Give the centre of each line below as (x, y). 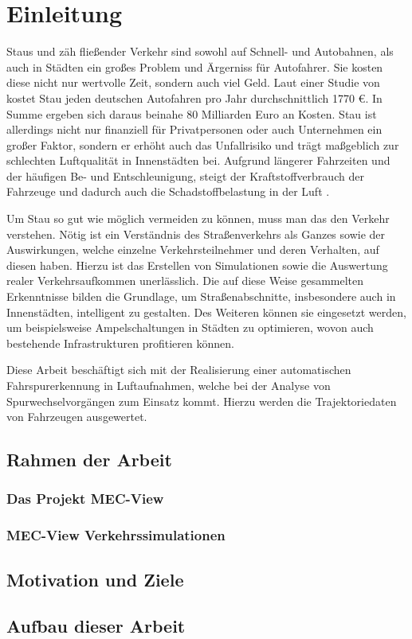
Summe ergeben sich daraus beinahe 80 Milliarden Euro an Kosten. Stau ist (192, 113)
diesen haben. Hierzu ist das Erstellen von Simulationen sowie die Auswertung (197, 265)
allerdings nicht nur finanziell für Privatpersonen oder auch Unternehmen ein (194, 129)
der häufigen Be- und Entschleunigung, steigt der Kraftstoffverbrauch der (185, 175)
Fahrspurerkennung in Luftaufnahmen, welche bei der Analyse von (169, 385)
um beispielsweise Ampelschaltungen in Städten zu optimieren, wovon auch (190, 327)
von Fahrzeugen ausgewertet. (77, 417)
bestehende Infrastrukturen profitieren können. (120, 343)
